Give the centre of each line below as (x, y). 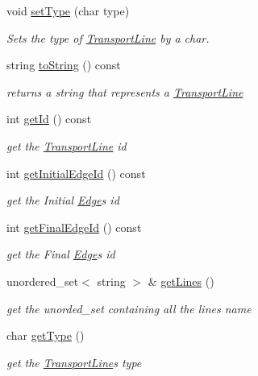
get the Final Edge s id (61, 254)
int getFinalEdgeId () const (74, 227)
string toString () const (64, 65)
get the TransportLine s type (74, 362)
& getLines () (181, 281)
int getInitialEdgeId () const (76, 173)
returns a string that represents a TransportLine (125, 91)
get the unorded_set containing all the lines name (129, 308)
